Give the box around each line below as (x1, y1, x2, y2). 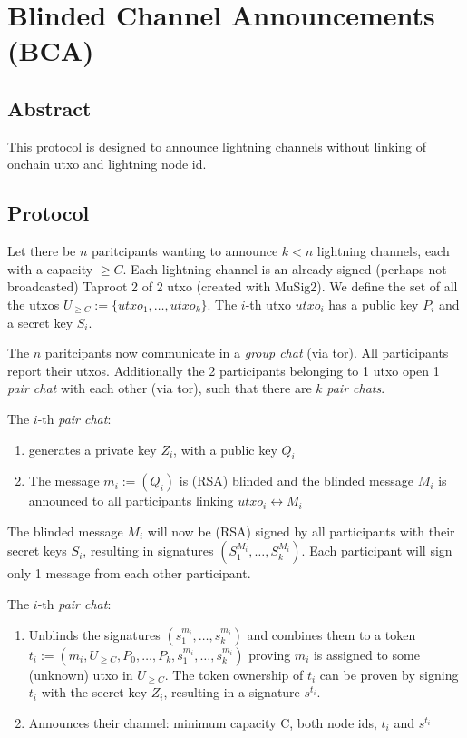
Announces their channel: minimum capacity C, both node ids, (28, 713, 377, 732)
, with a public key (173, 439, 277, 458)
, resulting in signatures (83, 541, 214, 560)
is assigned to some (313, 645, 420, 664)
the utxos (7, 294, 60, 313)
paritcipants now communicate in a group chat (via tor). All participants (44, 343, 449, 362)
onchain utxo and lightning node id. (7, 154, 207, 173)
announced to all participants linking (28, 491, 234, 510)
